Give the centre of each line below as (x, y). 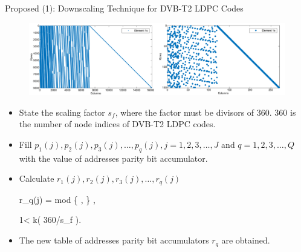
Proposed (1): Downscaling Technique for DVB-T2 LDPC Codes (124, 8)
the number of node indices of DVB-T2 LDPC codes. (117, 124)
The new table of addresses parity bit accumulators (114, 240)
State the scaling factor (62, 112)
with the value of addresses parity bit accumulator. (113, 158)
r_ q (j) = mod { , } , (57, 199)
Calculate (37, 178)
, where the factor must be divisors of (185, 112)
